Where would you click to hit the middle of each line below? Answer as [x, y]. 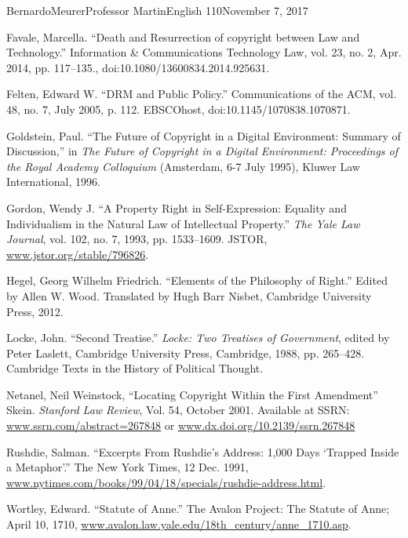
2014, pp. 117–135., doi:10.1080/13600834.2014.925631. [138, 67]
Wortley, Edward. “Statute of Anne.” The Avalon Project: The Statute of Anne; [198, 509]
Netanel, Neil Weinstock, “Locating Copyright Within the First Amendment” [192, 394]
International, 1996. [53, 182]
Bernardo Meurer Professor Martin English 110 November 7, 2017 [157, 10]
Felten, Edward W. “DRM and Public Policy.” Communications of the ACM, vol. [202, 94]
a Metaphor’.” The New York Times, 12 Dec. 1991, [127, 467]
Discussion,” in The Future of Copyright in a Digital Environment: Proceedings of [202, 151]
